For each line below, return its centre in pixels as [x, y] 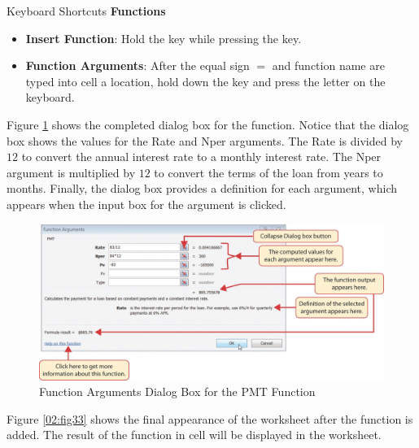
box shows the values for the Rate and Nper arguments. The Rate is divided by [205, 140]
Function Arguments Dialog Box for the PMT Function [177, 391]
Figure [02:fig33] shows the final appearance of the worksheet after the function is [210, 418]
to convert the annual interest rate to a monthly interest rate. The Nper [201, 157]
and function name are [328, 65]
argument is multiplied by [71, 172]
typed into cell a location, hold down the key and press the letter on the [205, 81]
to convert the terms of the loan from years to [268, 172]
